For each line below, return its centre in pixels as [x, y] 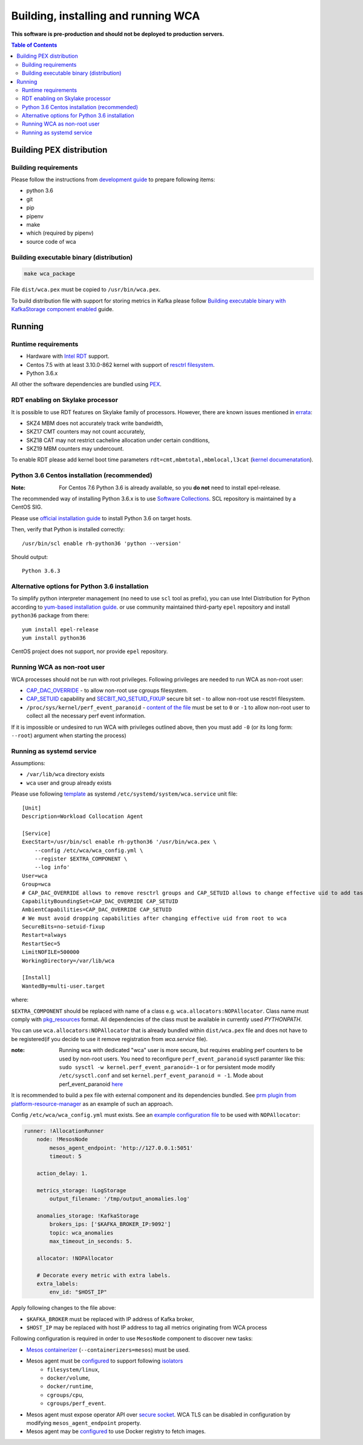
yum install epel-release [60, 629]
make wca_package [50, 274]
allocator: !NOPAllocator [75, 1258]
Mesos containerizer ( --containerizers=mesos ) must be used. [108, 1350]
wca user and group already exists [69, 783]
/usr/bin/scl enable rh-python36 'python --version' [102, 543]
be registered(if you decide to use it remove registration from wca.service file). [110, 1039]
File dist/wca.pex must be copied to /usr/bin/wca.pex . [86, 290]
